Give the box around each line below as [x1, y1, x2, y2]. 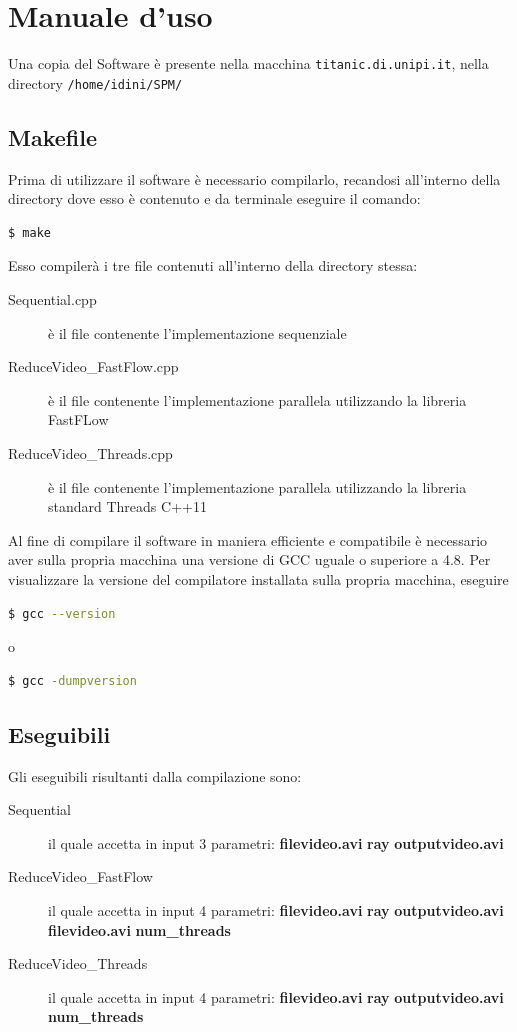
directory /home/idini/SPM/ [8, 72, 183, 93]
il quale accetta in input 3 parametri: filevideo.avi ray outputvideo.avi [48, 832, 504, 853]
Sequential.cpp [8, 289, 97, 310]
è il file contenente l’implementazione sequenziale [48, 322, 347, 343]
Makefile [8, 121, 97, 152]
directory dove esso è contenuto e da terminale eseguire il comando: [8, 188, 421, 209]
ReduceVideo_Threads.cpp [8, 442, 173, 463]
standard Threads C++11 [48, 496, 207, 517]
